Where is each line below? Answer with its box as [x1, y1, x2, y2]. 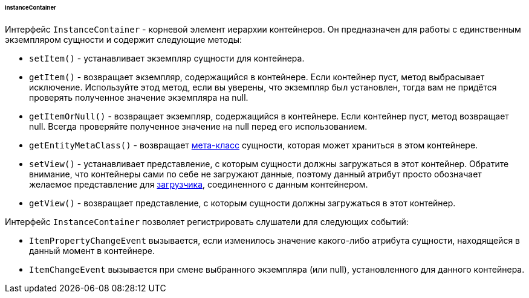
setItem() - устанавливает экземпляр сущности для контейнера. [29, 52, 305, 63]
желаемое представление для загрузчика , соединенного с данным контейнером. [29, 179, 368, 189]
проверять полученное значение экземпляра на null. [29, 92, 248, 103]
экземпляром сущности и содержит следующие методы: [5, 34, 242, 45]
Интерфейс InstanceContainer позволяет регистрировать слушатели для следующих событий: [5, 216, 409, 227]
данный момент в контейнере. [29, 245, 155, 256]
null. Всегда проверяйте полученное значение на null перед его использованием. [29, 121, 368, 132]
